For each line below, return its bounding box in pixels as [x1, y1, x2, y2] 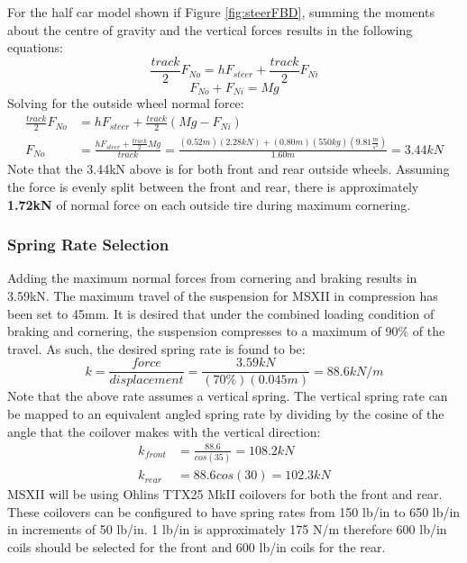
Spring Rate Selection [7, 233, 169, 256]
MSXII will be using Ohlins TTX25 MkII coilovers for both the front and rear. [7, 485, 443, 504]
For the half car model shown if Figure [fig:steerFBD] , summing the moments [7, 3, 435, 21]
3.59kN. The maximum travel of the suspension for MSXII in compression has [7, 286, 438, 305]
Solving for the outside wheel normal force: [7, 94, 244, 113]
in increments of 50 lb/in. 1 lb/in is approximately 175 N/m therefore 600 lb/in [7, 520, 447, 539]
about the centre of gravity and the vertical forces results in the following [7, 20, 413, 39]
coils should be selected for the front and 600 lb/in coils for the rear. [7, 537, 386, 556]
